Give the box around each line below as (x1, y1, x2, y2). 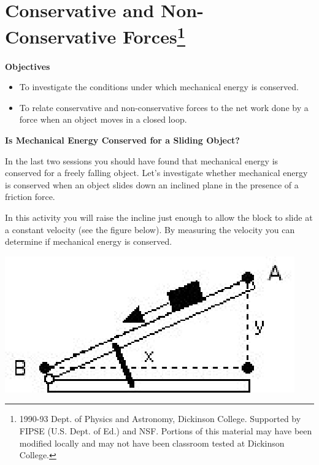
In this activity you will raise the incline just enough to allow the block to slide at (5, 210, 313, 223)
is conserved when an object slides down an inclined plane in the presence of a (5, 178, 299, 191)
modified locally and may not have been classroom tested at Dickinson (19, 436, 285, 449)
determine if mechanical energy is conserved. (5, 235, 172, 248)
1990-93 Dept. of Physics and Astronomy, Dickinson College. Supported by (19, 412, 301, 425)
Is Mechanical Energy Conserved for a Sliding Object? (5, 134, 240, 147)
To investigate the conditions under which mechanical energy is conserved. (19, 80, 299, 93)
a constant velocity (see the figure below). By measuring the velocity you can (5, 223, 295, 236)
